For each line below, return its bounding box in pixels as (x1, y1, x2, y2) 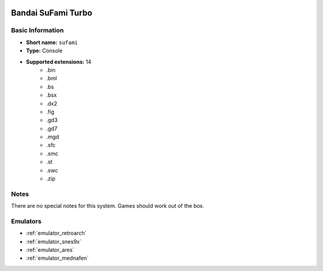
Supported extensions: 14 (26, 58, 92, 65)
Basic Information (11, 26, 64, 35)
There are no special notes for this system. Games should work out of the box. (11, 202, 205, 210)
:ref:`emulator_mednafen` (26, 254, 89, 262)
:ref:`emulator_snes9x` (26, 238, 82, 245)
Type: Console (26, 47, 63, 54)
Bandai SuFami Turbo (11, 8, 93, 18)
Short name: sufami (26, 39, 78, 46)
